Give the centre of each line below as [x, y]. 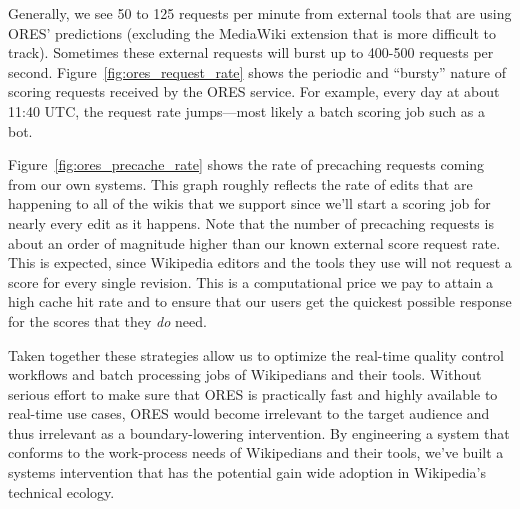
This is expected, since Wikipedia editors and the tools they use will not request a [260, 262]
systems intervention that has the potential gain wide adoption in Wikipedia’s [247, 472]
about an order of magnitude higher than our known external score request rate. [254, 242]
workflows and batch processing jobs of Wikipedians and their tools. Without [245, 374]
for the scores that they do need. [107, 320]
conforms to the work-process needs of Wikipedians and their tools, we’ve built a [256, 452]
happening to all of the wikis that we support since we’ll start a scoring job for [249, 203]
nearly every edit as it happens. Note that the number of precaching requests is [251, 222]
